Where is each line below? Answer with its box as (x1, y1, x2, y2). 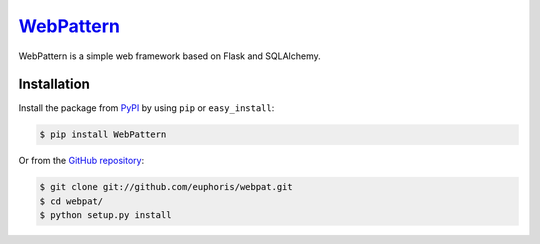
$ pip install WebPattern (39, 129, 167, 140)
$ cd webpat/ (39, 195, 104, 207)
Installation (18, 76, 90, 93)
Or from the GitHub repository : (18, 155, 145, 167)
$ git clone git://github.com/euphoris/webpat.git (39, 181, 294, 193)
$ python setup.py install (39, 210, 172, 221)
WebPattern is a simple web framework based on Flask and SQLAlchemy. (18, 50, 322, 62)
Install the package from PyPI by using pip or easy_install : (18, 102, 275, 114)
